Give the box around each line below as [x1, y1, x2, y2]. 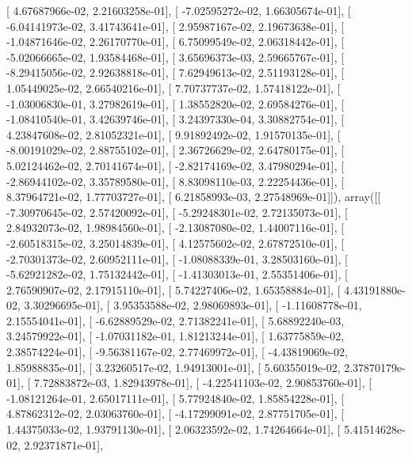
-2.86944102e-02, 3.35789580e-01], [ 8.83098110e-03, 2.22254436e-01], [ [6, 173, 345, 189]
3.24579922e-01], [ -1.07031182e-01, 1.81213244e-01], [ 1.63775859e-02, [6, 328, 345, 344]
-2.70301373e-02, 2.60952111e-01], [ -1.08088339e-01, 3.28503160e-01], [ [6, 250, 348, 267]
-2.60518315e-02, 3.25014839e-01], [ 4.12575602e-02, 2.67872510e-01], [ [6, 234, 345, 251]
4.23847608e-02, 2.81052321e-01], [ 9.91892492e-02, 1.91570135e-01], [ [6, 126, 341, 142]
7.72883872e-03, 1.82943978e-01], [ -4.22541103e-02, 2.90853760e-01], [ [33, 374, 372, 391]
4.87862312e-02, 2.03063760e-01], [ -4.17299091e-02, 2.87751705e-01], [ [6, 405, 345, 422]
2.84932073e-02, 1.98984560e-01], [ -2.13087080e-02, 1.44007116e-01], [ [6, 219, 345, 236]
